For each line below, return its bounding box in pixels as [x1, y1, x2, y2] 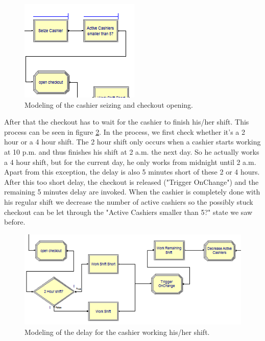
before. [4, 216, 26, 227]
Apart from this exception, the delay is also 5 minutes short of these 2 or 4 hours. [4, 166, 260, 177]
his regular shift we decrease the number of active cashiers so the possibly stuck [4, 196, 253, 207]
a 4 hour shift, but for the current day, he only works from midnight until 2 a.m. [4, 156, 256, 167]
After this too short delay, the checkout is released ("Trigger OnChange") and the [4, 176, 259, 187]
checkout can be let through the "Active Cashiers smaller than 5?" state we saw [4, 206, 253, 217]
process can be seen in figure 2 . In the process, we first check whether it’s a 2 [4, 126, 245, 137]
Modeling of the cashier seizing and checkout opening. [25, 99, 193, 110]
